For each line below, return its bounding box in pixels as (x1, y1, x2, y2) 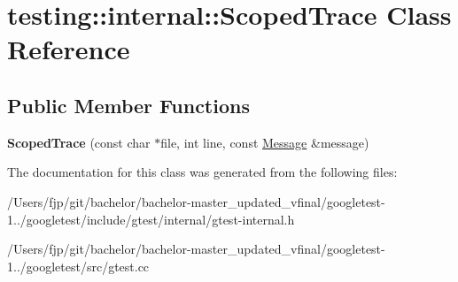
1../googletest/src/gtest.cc (7, 256, 150, 275)
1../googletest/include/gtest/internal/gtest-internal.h (7, 210, 295, 228)
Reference (7, 31, 130, 67)
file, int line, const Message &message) (160, 133, 369, 151)
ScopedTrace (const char (7, 133, 151, 151)
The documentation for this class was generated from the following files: (7, 163, 398, 181)
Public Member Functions (7, 91, 250, 118)
